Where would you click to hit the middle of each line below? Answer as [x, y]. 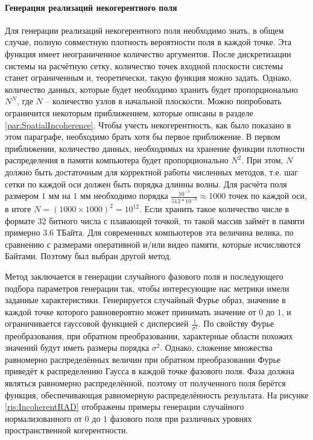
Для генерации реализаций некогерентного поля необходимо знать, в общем [144, 30]
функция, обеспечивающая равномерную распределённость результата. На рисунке [157, 394]
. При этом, [262, 160]
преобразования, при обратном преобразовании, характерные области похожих [149, 335]
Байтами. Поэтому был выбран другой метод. [88, 256]
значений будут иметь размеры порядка [77, 347]
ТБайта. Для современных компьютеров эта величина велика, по [175, 232]
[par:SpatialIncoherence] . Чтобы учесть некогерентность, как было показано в [148, 124]
